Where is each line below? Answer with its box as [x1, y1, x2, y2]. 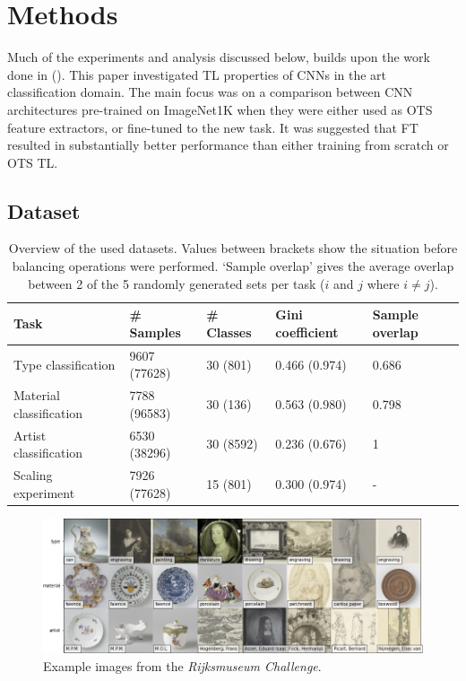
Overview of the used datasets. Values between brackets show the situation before [8, 239, 458, 258]
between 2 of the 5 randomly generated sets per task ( [28, 274, 325, 292]
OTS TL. [7, 153, 58, 171]
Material [13, 386, 60, 405]
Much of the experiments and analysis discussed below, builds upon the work [7, 48, 430, 66]
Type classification [13, 354, 116, 373]
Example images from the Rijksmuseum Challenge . [43, 656, 322, 675]
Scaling [13, 466, 53, 485]
